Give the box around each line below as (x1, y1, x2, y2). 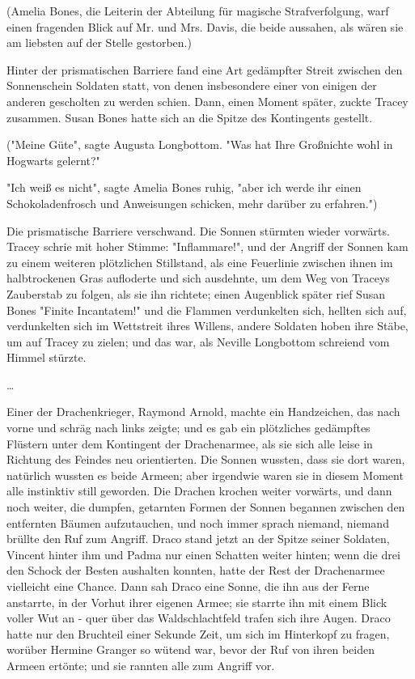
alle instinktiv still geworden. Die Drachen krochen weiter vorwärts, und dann (6, 482, 392, 499)
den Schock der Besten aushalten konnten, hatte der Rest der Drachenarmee (6, 562, 385, 579)
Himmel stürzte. (6, 349, 87, 366)
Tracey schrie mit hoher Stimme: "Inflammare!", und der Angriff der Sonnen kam (6, 238, 409, 255)
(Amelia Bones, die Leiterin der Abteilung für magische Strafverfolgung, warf (6, 2, 389, 19)
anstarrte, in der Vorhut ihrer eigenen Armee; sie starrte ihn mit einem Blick (6, 593, 387, 610)
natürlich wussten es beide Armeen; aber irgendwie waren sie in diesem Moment (6, 466, 404, 483)
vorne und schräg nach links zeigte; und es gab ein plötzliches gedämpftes (6, 419, 371, 436)
